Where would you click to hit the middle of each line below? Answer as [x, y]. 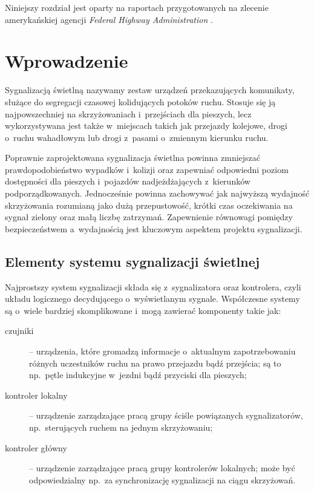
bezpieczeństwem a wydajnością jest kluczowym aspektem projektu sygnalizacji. [154, 228]
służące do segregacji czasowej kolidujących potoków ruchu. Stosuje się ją [140, 101]
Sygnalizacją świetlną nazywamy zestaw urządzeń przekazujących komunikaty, [150, 90]
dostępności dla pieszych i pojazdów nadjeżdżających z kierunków [128, 181]
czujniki [19, 331]
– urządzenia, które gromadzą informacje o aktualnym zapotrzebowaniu [162, 351]
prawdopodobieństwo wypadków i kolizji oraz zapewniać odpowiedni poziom [147, 169]
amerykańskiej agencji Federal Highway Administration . [109, 19]
